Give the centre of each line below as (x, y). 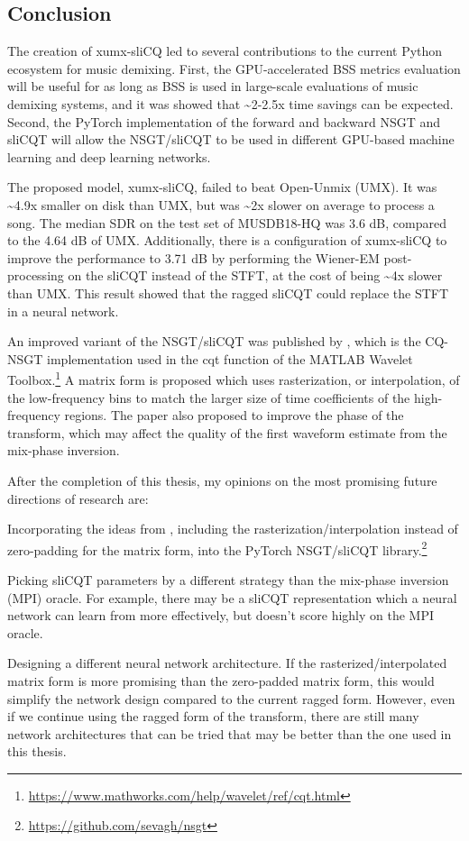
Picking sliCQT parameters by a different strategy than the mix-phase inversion (228, 579)
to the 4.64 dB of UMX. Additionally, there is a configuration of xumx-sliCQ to (227, 240)
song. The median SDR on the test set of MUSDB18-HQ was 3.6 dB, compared (227, 222)
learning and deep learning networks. (109, 156)
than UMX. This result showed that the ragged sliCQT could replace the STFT (228, 293)
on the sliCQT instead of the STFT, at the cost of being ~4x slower (255, 275)
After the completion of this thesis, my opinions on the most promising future (222, 480)
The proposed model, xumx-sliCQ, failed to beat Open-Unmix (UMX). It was (222, 187)
